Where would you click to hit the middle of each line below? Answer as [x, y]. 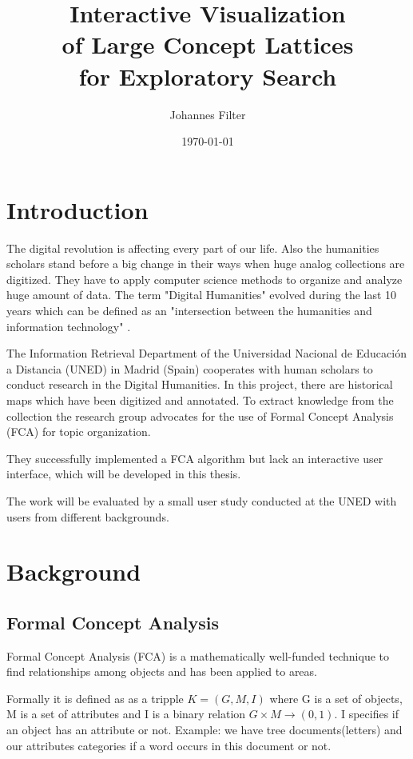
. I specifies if [367, 714]
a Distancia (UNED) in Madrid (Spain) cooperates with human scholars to [190, 368]
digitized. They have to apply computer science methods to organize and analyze [205, 279]
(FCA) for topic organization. [79, 431]
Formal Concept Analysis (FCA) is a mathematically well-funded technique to [198, 655]
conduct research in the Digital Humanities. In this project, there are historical [200, 384]
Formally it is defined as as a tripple [95, 698]
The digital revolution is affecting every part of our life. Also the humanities [193, 248]
